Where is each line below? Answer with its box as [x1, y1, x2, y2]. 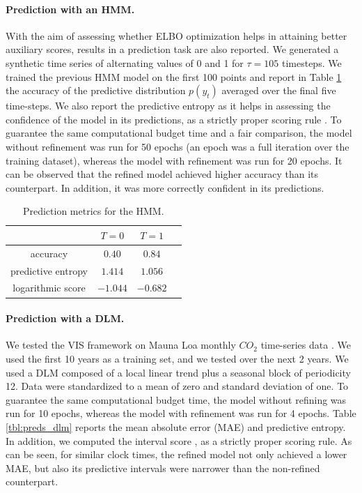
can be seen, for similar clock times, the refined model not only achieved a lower [6, 447, 347, 462]
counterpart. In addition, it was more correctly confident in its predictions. [6, 180, 324, 195]
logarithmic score [13, 280, 86, 295]
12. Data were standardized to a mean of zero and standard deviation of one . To [6, 379, 349, 393]
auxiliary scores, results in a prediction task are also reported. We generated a [6, 42, 339, 56]
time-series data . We [260, 337, 351, 352]
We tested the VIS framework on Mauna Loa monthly [6, 337, 236, 352]
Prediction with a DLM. [6, 311, 125, 326]
